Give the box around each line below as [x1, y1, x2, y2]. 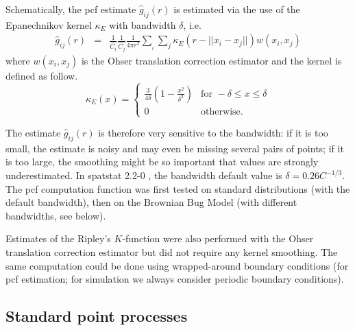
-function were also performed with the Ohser [122, 231, 314, 246]
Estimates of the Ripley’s [5, 231, 111, 246]
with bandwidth [109, 17, 176, 32]
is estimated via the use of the [173, 2, 300, 16]
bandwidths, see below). [5, 208, 106, 222]
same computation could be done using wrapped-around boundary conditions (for [5, 258, 349, 272]
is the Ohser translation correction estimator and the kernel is [81, 53, 342, 67]
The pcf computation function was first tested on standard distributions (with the [5, 181, 350, 196]
